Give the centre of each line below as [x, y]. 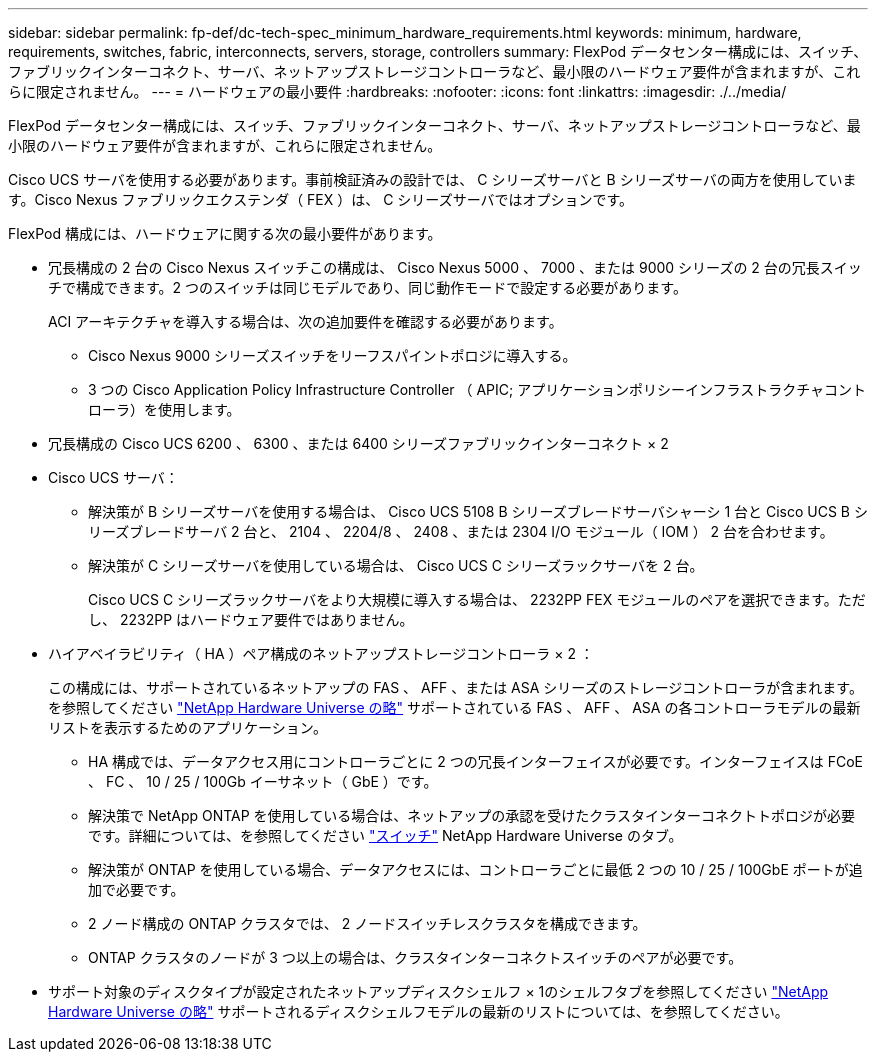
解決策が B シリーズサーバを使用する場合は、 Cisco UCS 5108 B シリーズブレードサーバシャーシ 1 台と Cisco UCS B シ [478, 511]
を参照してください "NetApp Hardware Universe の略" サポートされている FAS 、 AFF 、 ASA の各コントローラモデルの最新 [454, 707]
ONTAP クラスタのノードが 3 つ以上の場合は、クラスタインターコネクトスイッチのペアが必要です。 [415, 957]
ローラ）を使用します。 [164, 409]
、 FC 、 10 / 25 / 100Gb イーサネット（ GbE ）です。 [263, 781]
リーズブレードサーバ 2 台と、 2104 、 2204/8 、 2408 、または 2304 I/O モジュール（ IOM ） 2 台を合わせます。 [461, 531]
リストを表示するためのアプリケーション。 [187, 727]
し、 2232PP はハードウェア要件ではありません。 [251, 619]
